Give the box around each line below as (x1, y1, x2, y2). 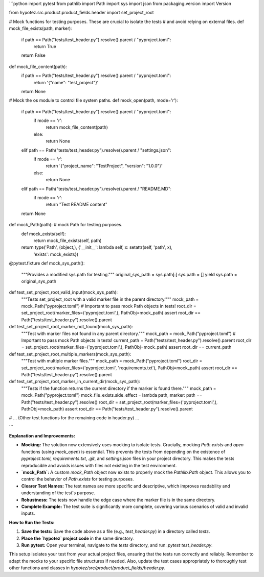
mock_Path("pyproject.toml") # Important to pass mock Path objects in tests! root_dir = (21, 303, 197, 309)
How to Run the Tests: (9, 519, 55, 525)
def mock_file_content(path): (9, 64, 67, 70)
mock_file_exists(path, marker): (9, 25, 72, 31)
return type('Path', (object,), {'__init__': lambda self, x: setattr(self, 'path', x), (21, 244, 173, 250)
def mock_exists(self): (21, 231, 66, 237)
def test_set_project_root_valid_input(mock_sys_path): (9, 289, 118, 295)
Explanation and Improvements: (9, 433, 75, 439)
